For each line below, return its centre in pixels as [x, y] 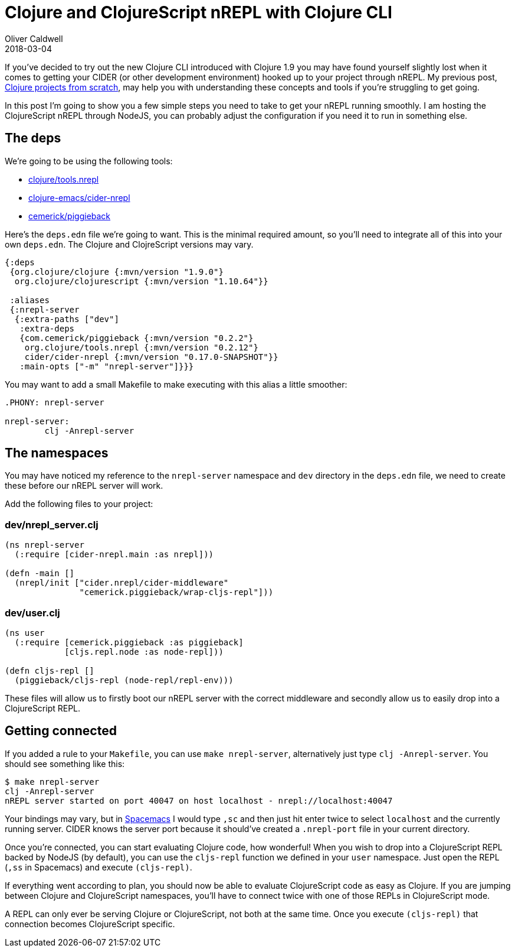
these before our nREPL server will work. [84, 486]
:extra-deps [47, 328]
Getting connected [61, 731]
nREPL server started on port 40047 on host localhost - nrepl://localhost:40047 [199, 800]
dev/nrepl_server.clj [52, 524]
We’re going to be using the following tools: [89, 161]
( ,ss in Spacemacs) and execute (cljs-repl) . [99, 867]
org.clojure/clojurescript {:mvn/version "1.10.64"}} [141, 281]
